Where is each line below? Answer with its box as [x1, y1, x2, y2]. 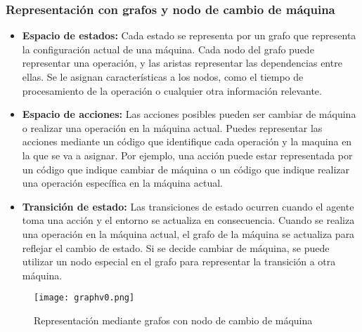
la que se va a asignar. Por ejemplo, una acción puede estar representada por [22, 147, 353, 162]
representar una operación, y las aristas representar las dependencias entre [22, 55, 342, 70]
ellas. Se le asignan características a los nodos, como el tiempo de [22, 69, 304, 84]
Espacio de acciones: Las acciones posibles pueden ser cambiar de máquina [22, 107, 356, 121]
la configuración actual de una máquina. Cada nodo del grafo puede [22, 41, 314, 56]
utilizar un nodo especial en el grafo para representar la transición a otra [22, 254, 336, 269]
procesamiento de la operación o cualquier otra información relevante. [22, 83, 322, 98]
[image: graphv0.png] [34, 293, 135, 303]
